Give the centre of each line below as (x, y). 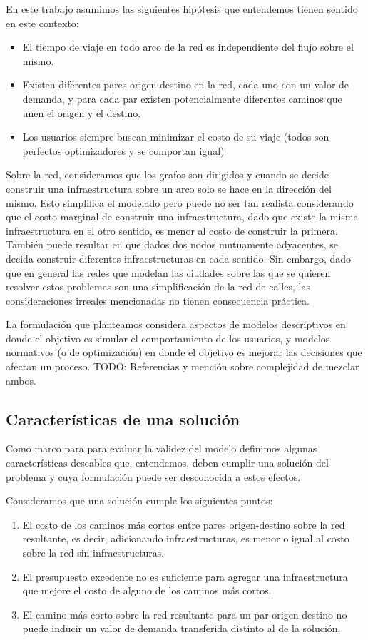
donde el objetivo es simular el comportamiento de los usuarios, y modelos (168, 338)
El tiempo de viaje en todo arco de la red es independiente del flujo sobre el (188, 47)
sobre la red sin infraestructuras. (93, 553)
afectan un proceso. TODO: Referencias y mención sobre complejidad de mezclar (183, 366)
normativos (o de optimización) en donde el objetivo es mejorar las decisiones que (184, 352)
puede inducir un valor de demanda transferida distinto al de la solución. (182, 628)
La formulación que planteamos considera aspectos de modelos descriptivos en (176, 324)
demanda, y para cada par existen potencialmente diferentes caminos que (182, 98)
